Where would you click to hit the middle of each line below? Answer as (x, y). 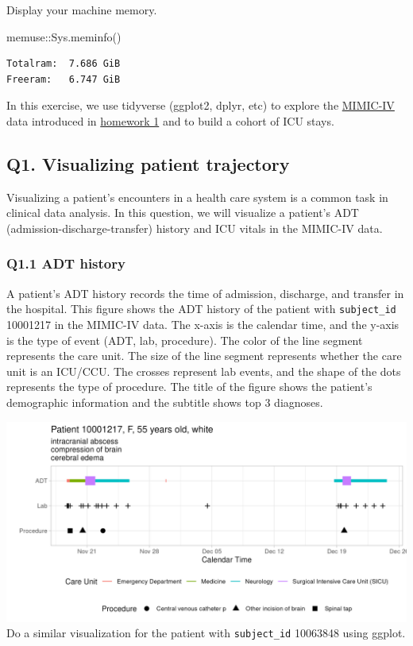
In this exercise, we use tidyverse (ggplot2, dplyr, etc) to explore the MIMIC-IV (201, 105)
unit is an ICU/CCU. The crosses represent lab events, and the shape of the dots (204, 371)
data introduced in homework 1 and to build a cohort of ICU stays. (170, 120)
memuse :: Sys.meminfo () (64, 36)
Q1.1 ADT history (66, 263)
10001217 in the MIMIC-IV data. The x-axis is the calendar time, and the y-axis (203, 325)
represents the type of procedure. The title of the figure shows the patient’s (189, 387)
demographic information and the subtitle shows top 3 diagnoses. (165, 402)
